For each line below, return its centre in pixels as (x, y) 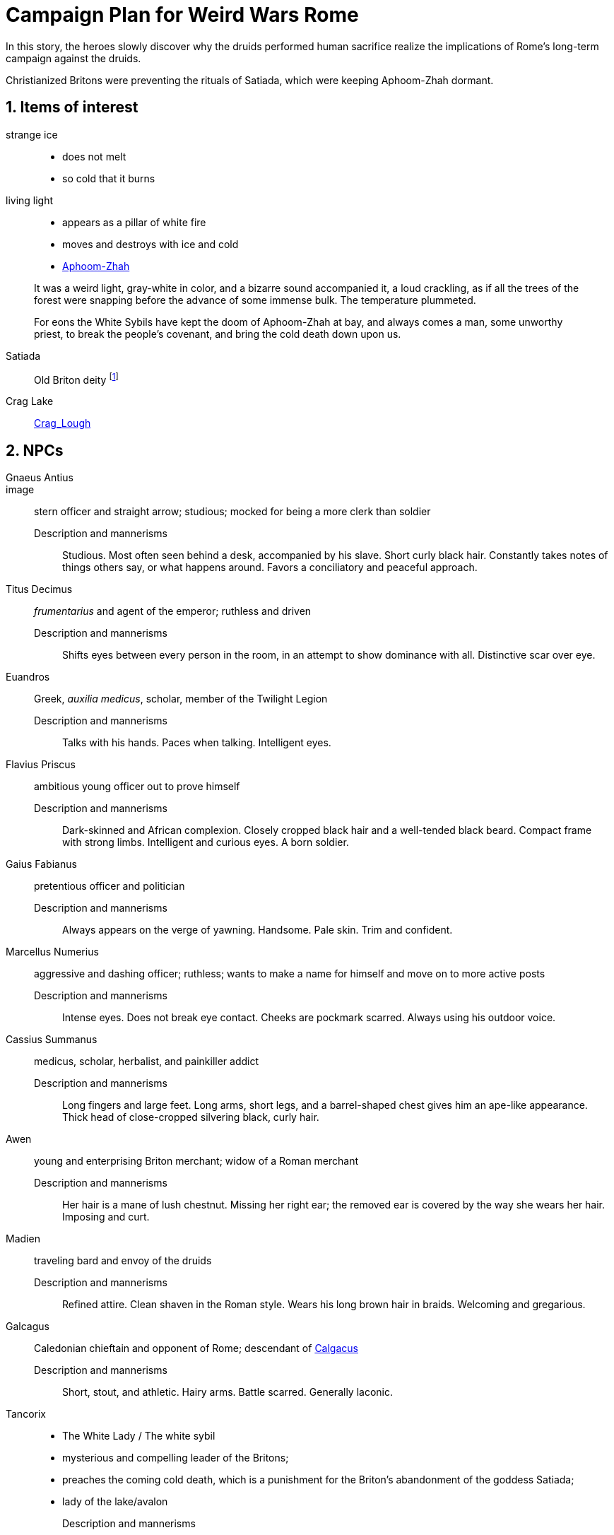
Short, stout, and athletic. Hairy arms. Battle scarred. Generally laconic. (228, 1392)
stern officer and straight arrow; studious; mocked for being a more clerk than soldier (232, 512)
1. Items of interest (72, 107)
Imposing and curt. (106, 1217)
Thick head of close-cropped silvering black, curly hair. (191, 1117)
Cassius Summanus (52, 1040)
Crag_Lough (63, 423)
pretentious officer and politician (110, 886)
